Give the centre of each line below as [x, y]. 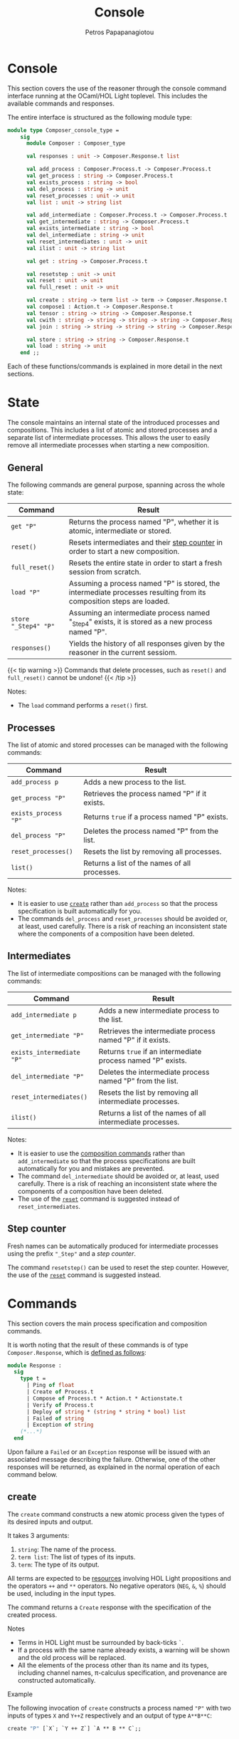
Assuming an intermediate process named [139, 612]
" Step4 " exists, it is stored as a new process [140, 622]
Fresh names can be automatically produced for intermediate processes [113, 1246]
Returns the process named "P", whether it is [144, 522]
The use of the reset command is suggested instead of [99, 1199]
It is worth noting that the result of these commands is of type [98, 1345]
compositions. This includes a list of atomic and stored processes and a [112, 430]
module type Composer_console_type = [63, 130]
